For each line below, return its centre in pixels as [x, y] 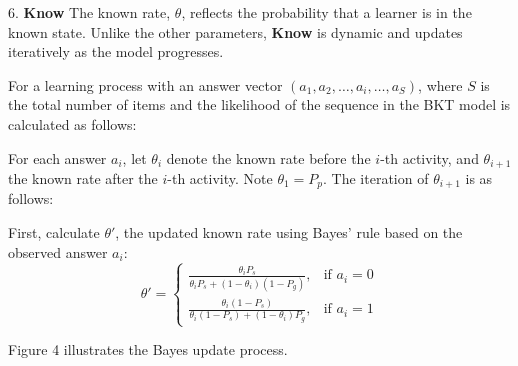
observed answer [58, 251]
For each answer [57, 157]
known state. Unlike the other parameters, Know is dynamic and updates [235, 31]
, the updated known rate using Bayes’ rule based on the [289, 232]
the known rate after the [83, 178]
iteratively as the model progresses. [116, 51]
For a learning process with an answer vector [145, 84]
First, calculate [54, 232]
